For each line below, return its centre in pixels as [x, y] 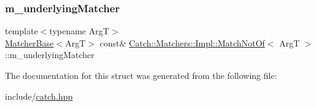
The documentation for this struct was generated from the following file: [141, 75]
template [22, 31]
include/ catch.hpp [39, 96]
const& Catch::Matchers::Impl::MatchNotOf [182, 42]
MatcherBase [30, 42]
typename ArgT [79, 31]
